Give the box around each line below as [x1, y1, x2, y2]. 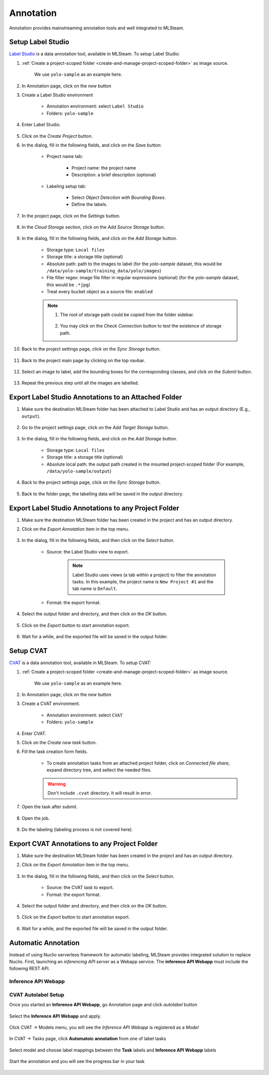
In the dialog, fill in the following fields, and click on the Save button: [21, 142, 162, 148]
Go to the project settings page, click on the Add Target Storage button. [21, 424, 169, 431]
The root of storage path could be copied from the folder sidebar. [60, 312, 194, 318]
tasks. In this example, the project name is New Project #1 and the [72, 579, 214, 585]
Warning [47, 781, 66, 787]
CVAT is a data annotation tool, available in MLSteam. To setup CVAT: [9, 660, 151, 666]
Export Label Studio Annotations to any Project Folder [9, 504, 179, 512]
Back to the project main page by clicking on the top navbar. [21, 357, 145, 363]
